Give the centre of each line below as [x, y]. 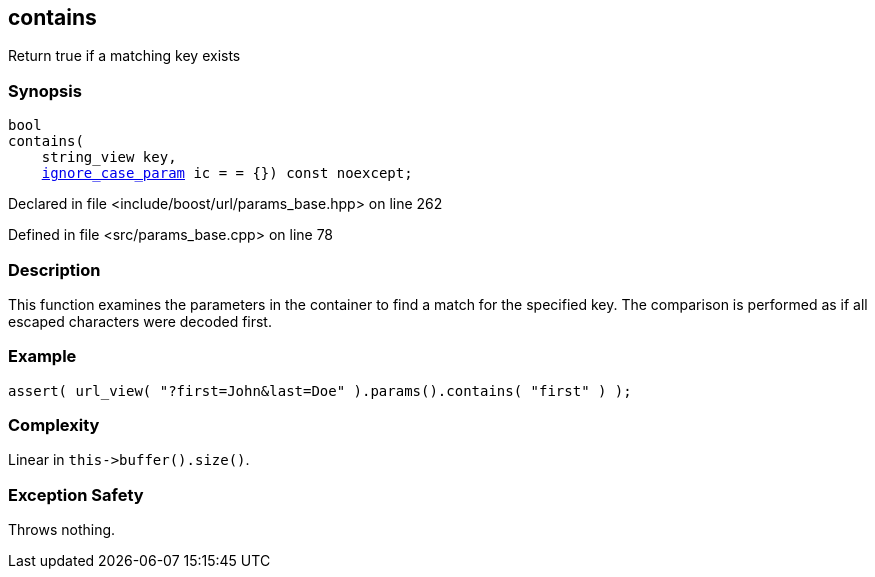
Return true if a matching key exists [124, 56]
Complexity [54, 425]
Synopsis [45, 90]
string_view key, [109, 157]
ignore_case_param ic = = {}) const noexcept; [227, 173]
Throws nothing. [62, 530]
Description [54, 269]
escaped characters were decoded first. [140, 321]
